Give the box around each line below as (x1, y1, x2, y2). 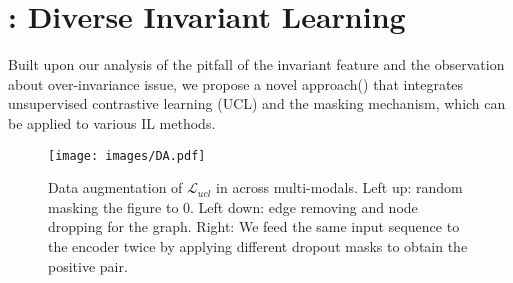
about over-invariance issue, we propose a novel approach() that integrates (8, 73, 464, 94)
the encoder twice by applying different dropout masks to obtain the (48, 235, 468, 256)
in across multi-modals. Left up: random (216, 177, 463, 198)
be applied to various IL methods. (8, 112, 216, 133)
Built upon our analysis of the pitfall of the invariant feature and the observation (8, 54, 505, 75)
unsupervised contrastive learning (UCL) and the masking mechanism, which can (8, 93, 506, 114)
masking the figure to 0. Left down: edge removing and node (48, 196, 418, 217)
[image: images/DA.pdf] (48, 148, 206, 163)
